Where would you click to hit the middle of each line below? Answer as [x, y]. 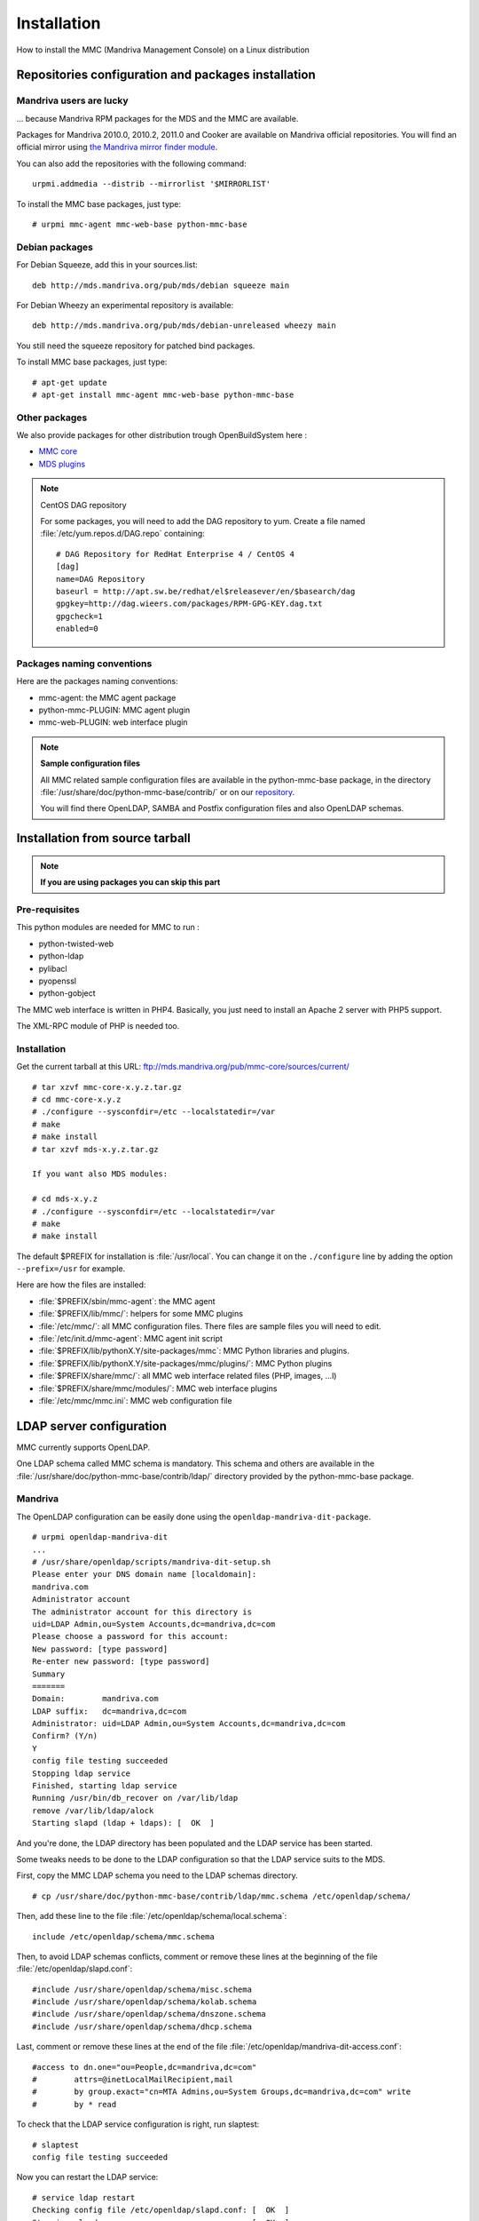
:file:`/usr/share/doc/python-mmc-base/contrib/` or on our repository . [168, 792]
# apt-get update [70, 382]
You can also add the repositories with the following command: [132, 163]
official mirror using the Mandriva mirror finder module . [117, 147]
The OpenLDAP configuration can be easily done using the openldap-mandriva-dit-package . [194, 1516]
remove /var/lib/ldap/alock [93, 1811]
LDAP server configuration [92, 1426]
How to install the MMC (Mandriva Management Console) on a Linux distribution [163, 50]
